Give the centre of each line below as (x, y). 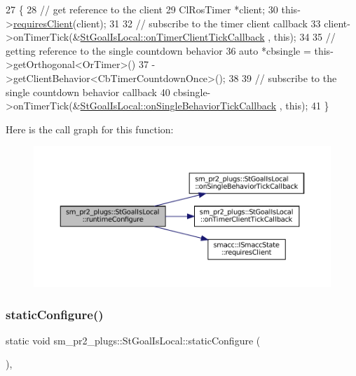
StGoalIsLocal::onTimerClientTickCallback (172, 37)
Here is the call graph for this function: (90, 129)
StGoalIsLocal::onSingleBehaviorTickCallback (178, 106)
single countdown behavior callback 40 (88, 92)
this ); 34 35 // (304, 37)
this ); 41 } (307, 106)
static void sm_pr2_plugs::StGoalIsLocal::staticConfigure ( (133, 340)
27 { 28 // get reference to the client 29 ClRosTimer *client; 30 (142, 9)
